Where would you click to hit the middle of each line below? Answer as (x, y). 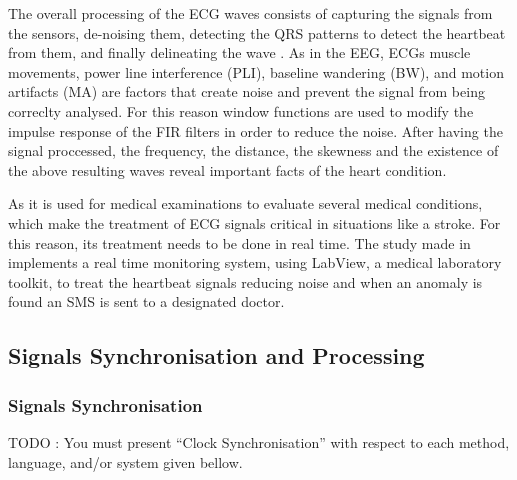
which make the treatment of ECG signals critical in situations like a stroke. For (254, 222)
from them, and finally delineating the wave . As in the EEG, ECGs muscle (239, 52)
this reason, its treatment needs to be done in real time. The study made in (239, 242)
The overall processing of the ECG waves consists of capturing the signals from (250, 13)
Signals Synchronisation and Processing (216, 355)
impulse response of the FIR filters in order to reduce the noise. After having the (255, 130)
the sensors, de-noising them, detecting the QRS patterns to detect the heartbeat (257, 32)
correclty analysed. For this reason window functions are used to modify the (241, 110)
